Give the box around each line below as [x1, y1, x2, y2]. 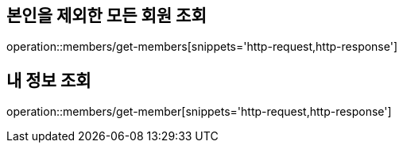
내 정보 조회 [6, 70, 91, 90]
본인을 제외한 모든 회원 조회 [6, 6, 207, 25]
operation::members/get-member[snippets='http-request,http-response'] [6, 105, 392, 119]
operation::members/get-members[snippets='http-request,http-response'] [6, 40, 398, 54]
